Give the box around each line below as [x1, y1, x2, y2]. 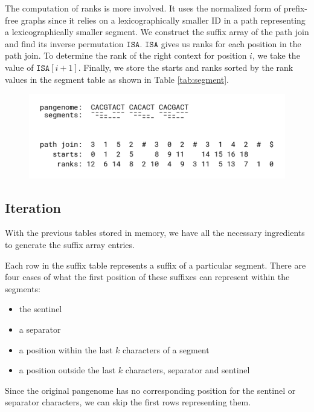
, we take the [252, 49, 300, 62]
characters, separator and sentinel [125, 364, 250, 376]
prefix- [283, 2, 307, 14]
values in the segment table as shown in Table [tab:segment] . [5, 73, 229, 85]
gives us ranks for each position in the [161, 37, 301, 50]
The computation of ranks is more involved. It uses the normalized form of [5, 2, 281, 14]
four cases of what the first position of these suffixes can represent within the [5, 270, 290, 283]
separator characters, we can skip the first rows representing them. [5, 396, 251, 408]
